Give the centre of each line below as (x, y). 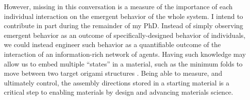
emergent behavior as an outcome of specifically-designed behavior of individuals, (125, 35)
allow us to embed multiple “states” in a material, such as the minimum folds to (123, 63)
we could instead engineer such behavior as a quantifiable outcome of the (112, 44)
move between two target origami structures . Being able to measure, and (113, 73)
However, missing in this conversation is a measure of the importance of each (118, 6)
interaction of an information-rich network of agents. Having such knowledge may (125, 54)
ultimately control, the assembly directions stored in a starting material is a (117, 82)
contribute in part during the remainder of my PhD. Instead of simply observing (124, 25)
